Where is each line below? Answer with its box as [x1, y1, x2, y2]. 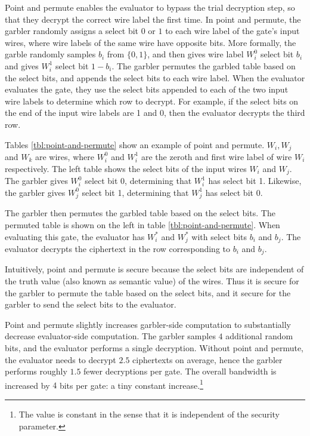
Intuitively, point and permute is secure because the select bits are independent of [5, 263, 304, 275]
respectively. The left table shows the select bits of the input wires [5, 162, 247, 174]
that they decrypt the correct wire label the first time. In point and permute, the [5, 13, 301, 25]
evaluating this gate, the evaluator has [5, 230, 145, 242]
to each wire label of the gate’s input [165, 24, 300, 37]
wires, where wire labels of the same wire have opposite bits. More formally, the [5, 36, 296, 48]
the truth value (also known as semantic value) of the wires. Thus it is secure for [5, 275, 299, 287]
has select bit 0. [205, 186, 263, 198]
